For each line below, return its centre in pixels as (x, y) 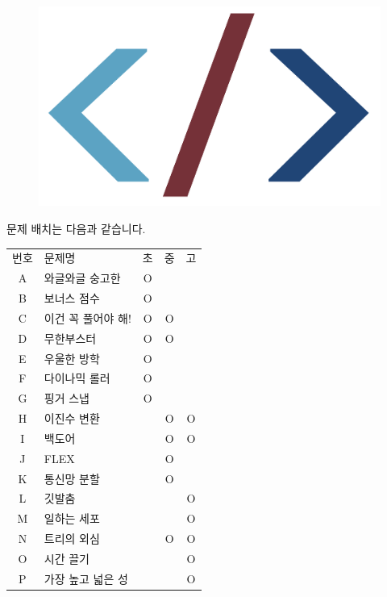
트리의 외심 (72, 539)
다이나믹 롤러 (77, 378)
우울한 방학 (72, 358)
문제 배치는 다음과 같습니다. (76, 229)
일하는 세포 (72, 518)
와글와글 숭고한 (82, 278)
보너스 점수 (72, 298)
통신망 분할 (72, 478)
